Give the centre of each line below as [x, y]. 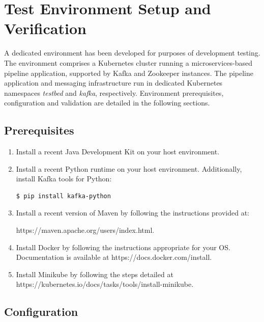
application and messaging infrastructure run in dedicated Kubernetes [113, 83]
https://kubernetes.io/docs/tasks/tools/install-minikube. [105, 284]
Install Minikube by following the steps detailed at [95, 274]
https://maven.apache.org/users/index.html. [85, 230]
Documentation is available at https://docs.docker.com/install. [114, 257]
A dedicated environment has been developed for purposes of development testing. [132, 53]
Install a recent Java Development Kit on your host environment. [118, 152]
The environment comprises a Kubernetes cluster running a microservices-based [128, 62]
